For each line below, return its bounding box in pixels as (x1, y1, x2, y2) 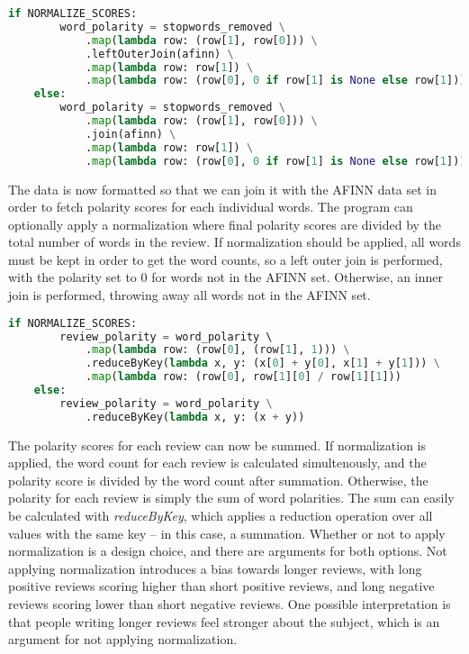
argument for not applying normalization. (8, 630, 238, 649)
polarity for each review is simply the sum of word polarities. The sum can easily (8, 488, 455, 507)
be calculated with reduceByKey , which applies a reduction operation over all (8, 506, 433, 525)
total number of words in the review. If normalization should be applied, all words (8, 232, 461, 251)
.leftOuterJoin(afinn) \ (85, 47, 234, 60)
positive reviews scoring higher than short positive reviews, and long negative (8, 577, 435, 595)
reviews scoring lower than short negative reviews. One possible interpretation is (8, 595, 451, 613)
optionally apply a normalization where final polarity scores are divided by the (8, 214, 442, 233)
